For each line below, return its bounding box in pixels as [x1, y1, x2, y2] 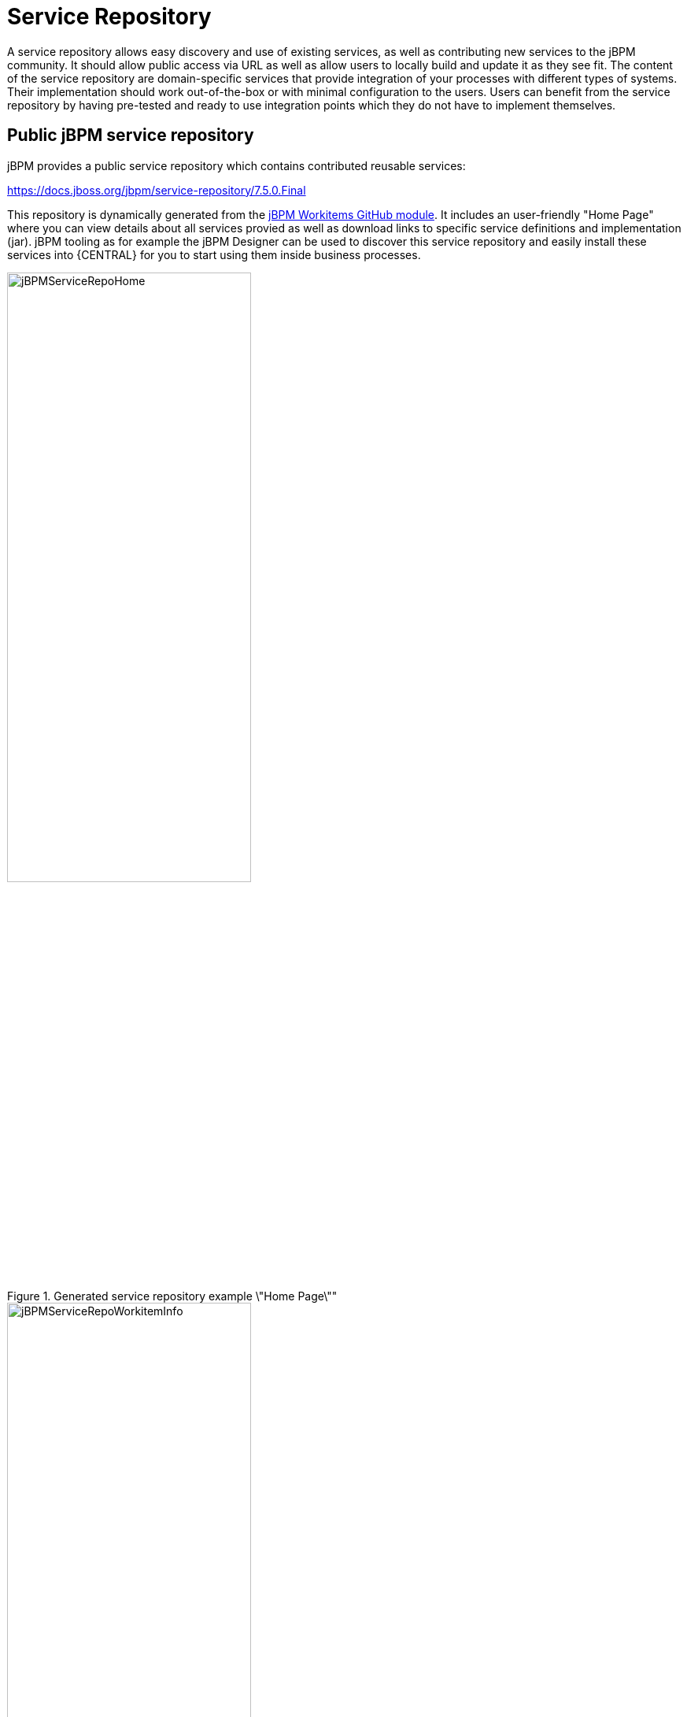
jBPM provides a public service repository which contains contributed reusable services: [7, 158, 466, 172]
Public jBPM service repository [7, 125, 254, 146]
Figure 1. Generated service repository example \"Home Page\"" [7, 1289, 338, 1303]
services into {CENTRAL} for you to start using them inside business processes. [7, 247, 421, 261]
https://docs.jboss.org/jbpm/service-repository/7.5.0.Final [7, 183, 306, 197]
